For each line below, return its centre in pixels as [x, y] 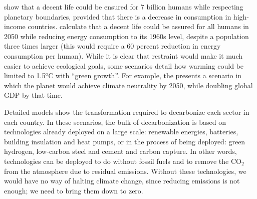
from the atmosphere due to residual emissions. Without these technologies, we [125, 171]
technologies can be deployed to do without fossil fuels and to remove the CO [123, 161]
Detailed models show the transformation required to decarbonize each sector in [127, 112]
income [15, 26]
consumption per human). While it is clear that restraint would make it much [123, 55]
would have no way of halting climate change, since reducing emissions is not [122, 181]
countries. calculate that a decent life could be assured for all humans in [138, 26]
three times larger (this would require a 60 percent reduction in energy [112, 46]
